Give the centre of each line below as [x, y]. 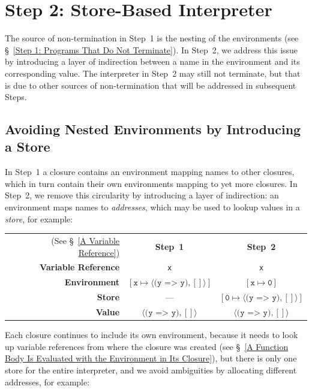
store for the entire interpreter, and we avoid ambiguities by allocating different [151, 370]
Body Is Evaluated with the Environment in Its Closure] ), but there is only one [151, 358]
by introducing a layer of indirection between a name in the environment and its [152, 61]
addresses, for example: [47, 382]
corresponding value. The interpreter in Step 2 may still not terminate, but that [153, 73]
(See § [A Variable [85, 240]
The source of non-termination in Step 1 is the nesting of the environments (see [152, 38]
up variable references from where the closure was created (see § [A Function [147, 346]
